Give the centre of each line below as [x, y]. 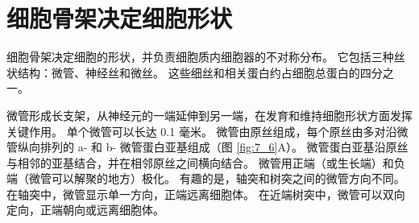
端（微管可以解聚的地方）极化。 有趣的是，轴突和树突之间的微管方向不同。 [206, 178]
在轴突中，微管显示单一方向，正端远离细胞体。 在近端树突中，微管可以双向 [206, 194]
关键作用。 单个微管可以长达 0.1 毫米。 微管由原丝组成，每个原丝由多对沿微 [207, 131]
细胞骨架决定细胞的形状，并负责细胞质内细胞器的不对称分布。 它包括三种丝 [206, 57]
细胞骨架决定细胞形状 [120, 18]
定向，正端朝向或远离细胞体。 [85, 210]
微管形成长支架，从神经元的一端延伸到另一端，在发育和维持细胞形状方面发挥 [209, 115]
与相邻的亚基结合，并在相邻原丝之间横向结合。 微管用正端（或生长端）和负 [206, 162]
